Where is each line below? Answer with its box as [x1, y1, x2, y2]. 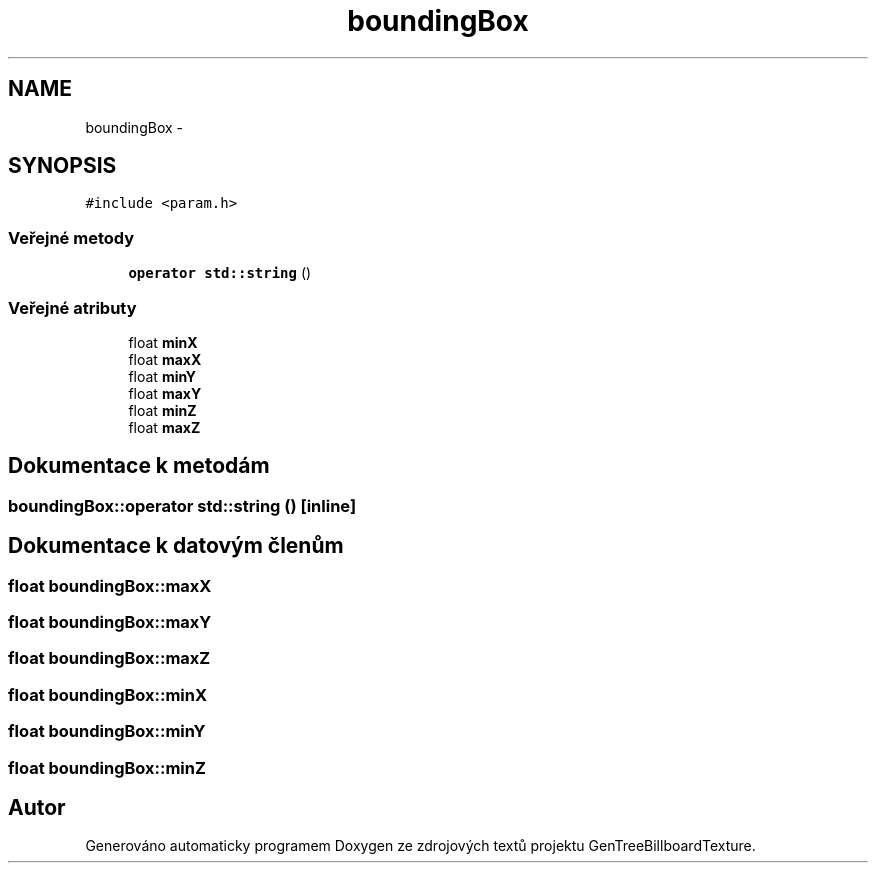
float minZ [128, 401, 197, 419]
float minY [128, 367, 197, 385]
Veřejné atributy [8, 297, 137, 318]
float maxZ [128, 418, 201, 436]
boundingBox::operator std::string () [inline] [8, 495, 357, 516]
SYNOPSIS [8, 153, 117, 179]
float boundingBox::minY [8, 721, 206, 742]
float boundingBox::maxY [8, 612, 212, 632]
